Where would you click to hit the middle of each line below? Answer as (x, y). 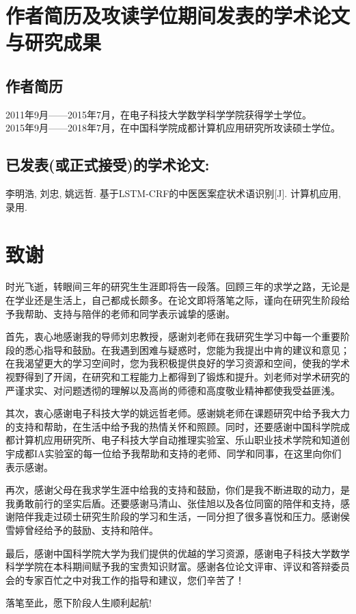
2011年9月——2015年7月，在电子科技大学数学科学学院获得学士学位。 (159, 114)
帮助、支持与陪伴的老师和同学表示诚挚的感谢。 (129, 313)
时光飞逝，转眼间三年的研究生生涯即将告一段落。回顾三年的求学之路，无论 (173, 286)
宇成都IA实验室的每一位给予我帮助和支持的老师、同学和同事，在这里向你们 (174, 453)
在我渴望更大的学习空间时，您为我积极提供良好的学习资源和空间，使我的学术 (178, 363)
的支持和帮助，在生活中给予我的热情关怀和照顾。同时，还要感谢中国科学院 (173, 426)
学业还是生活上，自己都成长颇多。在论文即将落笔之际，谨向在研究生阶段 (177, 300)
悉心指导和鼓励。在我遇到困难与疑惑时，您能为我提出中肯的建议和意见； (187, 349)
